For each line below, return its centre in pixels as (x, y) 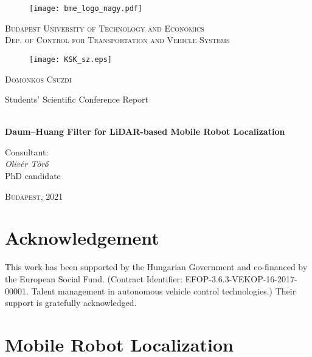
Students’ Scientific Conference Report (77, 99)
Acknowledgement (82, 238)
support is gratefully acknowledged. (71, 303)
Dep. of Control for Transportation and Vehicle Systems (117, 40)
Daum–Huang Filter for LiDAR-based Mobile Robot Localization (145, 131)
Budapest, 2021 (34, 196)
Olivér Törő (27, 164)
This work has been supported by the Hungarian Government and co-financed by (156, 267)
